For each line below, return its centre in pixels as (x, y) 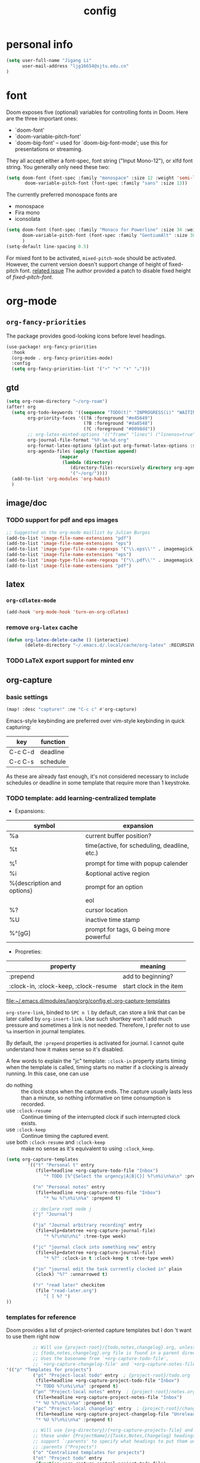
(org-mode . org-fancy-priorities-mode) (62, 358)
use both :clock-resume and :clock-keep (56, 1142)
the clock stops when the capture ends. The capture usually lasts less (107, 1092)
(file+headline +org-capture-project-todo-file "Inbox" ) (107, 1381)
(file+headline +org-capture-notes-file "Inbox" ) (98, 1192)
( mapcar (69, 457)
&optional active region (118, 874)
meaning (153, 967)
